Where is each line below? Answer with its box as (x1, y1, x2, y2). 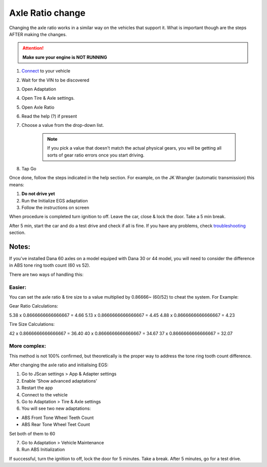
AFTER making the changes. (9, 31, 67, 37)
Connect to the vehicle (21, 391, 68, 397)
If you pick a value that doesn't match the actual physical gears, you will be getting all (47, 145, 222, 151)
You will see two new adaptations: (21, 405, 91, 412)
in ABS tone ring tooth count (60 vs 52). (9, 262, 90, 269)
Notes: (9, 242, 31, 251)
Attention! (22, 45, 44, 51)
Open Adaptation (21, 86, 56, 92)
